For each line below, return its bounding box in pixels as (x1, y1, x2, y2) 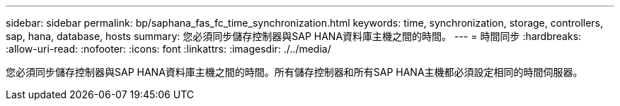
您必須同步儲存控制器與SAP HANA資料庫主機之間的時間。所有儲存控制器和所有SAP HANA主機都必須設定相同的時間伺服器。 (6, 66, 583, 78)
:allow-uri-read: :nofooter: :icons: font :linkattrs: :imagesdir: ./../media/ (6, 43, 331, 55)
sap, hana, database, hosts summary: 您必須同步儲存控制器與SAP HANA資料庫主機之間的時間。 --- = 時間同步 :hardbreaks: (6, 30, 582, 42)
